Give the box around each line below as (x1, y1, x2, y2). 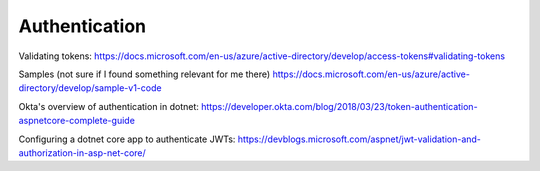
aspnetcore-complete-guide (18, 115, 135, 127)
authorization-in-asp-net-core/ (18, 146, 147, 159)
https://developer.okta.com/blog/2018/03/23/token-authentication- (200, 100, 479, 112)
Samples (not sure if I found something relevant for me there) (18, 68, 271, 80)
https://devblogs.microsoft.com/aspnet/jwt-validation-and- (237, 133, 482, 145)
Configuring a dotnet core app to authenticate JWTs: (18, 133, 236, 145)
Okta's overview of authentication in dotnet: (18, 100, 200, 112)
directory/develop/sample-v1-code (18, 82, 162, 94)
